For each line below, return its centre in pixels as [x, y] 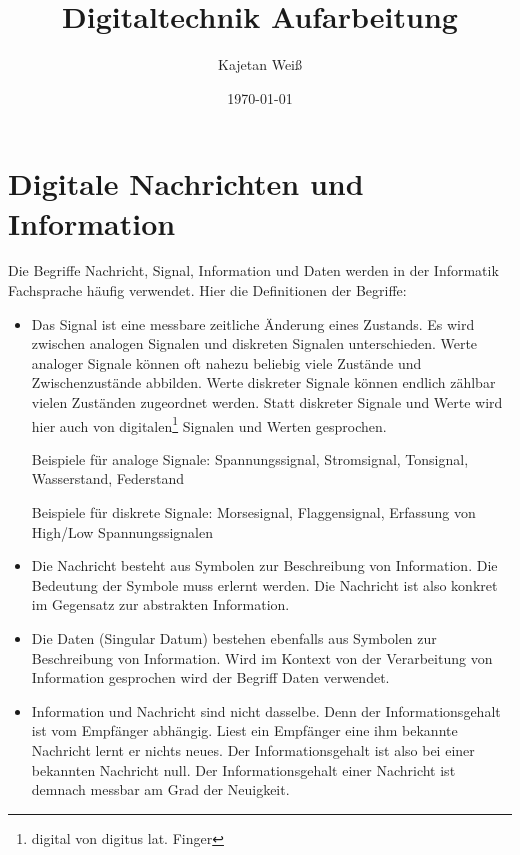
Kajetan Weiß [259, 64]
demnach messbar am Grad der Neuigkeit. [160, 789]
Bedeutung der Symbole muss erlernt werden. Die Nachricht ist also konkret [264, 584]
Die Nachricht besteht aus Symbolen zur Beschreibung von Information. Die [264, 565]
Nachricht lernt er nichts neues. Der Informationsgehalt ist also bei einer [253, 749]
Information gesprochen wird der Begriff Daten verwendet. [210, 677]
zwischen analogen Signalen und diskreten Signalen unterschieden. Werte [254, 343]
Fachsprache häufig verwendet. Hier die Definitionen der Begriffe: [207, 290]
